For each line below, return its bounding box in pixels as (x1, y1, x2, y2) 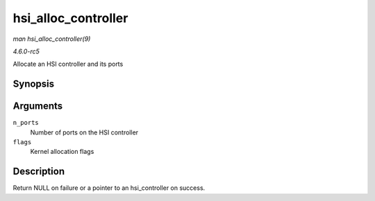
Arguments (12, 101, 63, 112)
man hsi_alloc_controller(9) (12, 35, 91, 43)
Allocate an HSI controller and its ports (12, 60, 124, 69)
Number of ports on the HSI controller (30, 128, 139, 137)
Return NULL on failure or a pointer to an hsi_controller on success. (12, 184, 206, 192)
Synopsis (12, 78, 55, 90)
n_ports (12, 119, 40, 127)
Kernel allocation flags (30, 148, 94, 156)
